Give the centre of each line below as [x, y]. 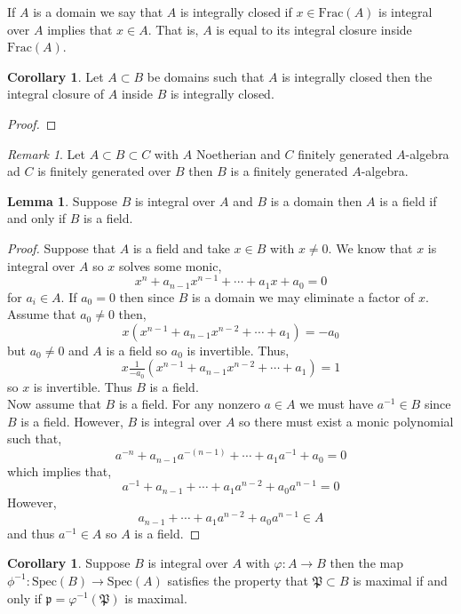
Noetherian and [238, 153]
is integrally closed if [236, 12]
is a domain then [316, 200]
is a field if [408, 200]
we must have [337, 404]
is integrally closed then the [357, 76]
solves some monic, [170, 265]
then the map [366, 563]
